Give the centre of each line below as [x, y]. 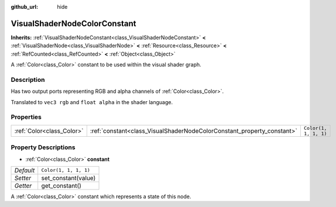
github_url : [24, 7]
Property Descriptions [43, 147]
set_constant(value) [68, 178]
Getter [23, 185]
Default [25, 170]
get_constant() [61, 185]
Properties [26, 117]
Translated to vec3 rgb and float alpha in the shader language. [92, 102]
